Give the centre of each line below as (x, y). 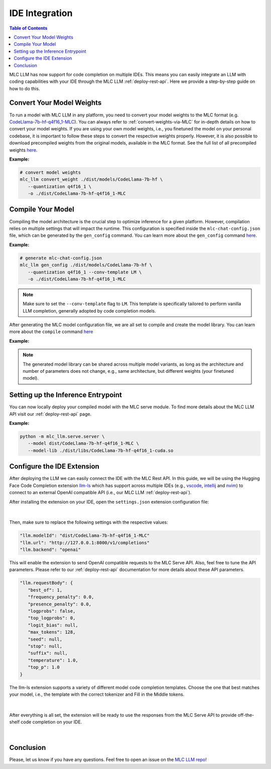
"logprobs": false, (52, 611)
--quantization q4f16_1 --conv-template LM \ (85, 272)
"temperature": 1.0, (53, 660)
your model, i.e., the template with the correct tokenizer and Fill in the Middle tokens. (97, 694)
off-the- (246, 715)
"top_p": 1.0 (44, 667)
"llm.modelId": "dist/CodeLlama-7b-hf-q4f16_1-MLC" (85, 536)
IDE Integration (41, 13)
